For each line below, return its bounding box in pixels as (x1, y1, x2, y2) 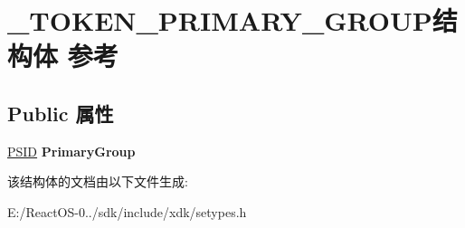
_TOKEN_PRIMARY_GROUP (7, 2, 432, 39)
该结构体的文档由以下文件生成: (7, 172, 188, 191)
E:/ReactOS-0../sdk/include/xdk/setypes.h (7, 202, 247, 221)
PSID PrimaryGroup (7, 141, 136, 160)
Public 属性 (7, 99, 114, 127)
